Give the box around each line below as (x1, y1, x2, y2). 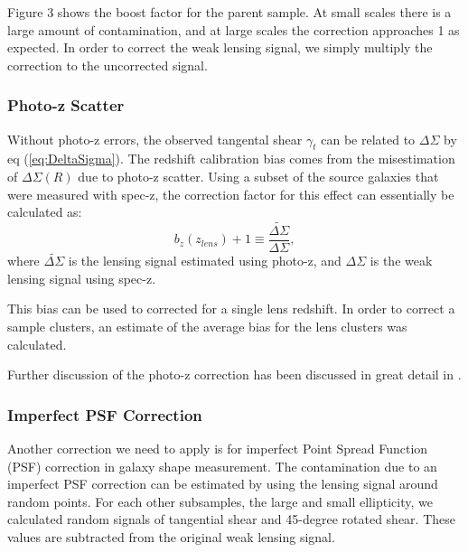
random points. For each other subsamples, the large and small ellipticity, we (7, 491, 433, 510)
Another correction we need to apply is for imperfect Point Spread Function (7, 439, 428, 458)
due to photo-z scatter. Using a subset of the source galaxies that (78, 166, 439, 185)
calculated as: (7, 202, 82, 221)
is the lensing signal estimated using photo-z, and (68, 251, 342, 270)
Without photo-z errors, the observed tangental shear (7, 129, 303, 148)
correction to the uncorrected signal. (7, 55, 208, 74)
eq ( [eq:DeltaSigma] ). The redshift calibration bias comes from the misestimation (7, 149, 455, 168)
